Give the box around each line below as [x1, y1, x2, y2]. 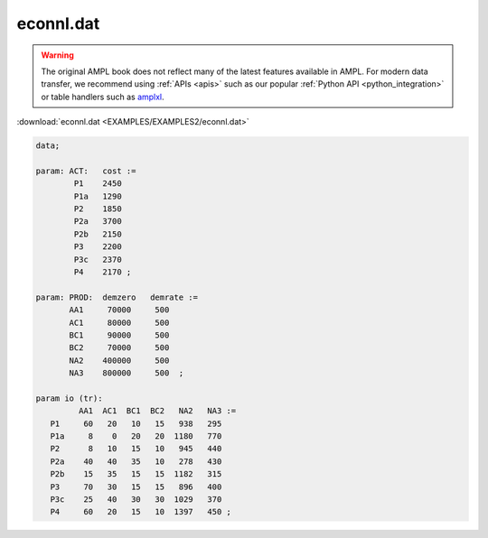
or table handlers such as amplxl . [41, 91, 164, 102]
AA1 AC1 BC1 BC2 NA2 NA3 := [78, 406, 237, 416]
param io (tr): [35, 393, 103, 403]
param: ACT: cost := [35, 165, 136, 176]
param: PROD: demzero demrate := [35, 292, 199, 302]
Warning [41, 50, 74, 60]
